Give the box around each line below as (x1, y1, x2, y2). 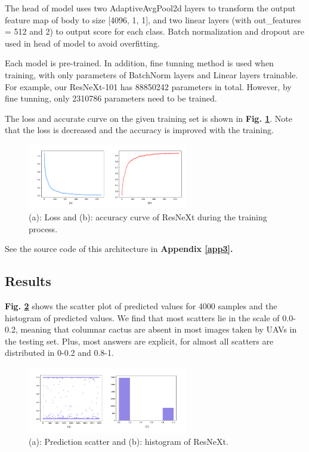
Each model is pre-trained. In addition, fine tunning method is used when (5, 57, 274, 69)
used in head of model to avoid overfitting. (5, 36, 160, 49)
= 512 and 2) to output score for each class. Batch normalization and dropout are (5, 25, 304, 38)
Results (5, 272, 51, 290)
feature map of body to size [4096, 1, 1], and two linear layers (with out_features (5, 13, 301, 26)
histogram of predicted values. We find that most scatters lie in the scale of (5, 311, 280, 324)
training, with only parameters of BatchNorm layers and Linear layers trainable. (5, 68, 298, 81)
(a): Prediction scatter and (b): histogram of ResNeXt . (29, 435, 228, 448)
